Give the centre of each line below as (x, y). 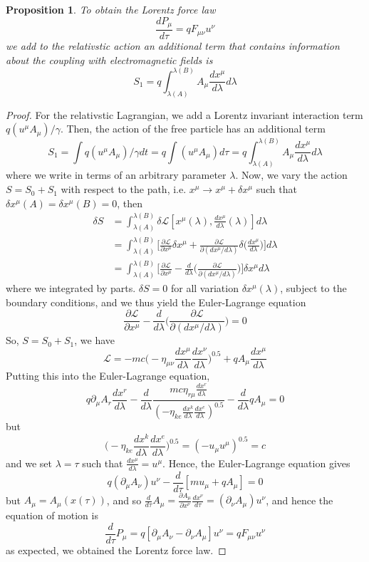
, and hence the (300, 500)
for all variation (204, 288)
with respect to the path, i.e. (124, 189)
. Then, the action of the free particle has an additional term (193, 129)
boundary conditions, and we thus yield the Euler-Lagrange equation (156, 302)
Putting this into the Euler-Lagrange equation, (108, 376)
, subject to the (313, 288)
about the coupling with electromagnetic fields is (109, 59)
